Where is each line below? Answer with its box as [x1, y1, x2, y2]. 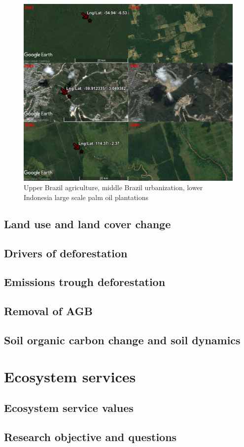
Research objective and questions [4, 429, 177, 444]
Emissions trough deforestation [4, 274, 166, 289]
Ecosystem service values [4, 400, 134, 415]
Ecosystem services [4, 366, 136, 386]
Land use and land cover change [4, 216, 171, 231]
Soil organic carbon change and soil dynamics [4, 332, 241, 348]
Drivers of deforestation [4, 245, 128, 260]
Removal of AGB [4, 303, 93, 319]
